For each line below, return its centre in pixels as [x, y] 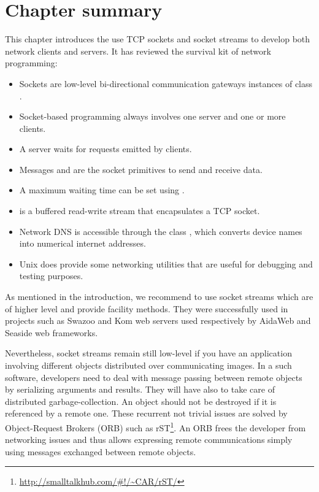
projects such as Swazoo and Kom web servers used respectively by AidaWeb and [158, 321]
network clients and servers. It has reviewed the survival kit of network [138, 51]
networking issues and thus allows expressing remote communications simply [149, 440]
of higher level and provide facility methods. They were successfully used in [147, 308]
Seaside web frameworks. [52, 332]
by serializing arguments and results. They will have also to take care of [140, 389]
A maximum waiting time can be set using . [102, 190]
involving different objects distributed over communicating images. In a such [148, 365]
